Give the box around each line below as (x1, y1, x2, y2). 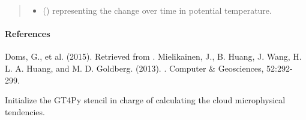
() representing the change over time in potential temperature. (43, 4, 272, 16)
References (5, 27, 50, 40)
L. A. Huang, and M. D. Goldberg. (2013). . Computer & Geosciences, (5, 61, 264, 74)
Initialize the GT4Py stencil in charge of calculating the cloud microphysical (5, 94, 286, 106)
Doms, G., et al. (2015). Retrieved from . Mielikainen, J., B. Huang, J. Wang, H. (5, 50, 302, 63)
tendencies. (5, 105, 45, 118)
